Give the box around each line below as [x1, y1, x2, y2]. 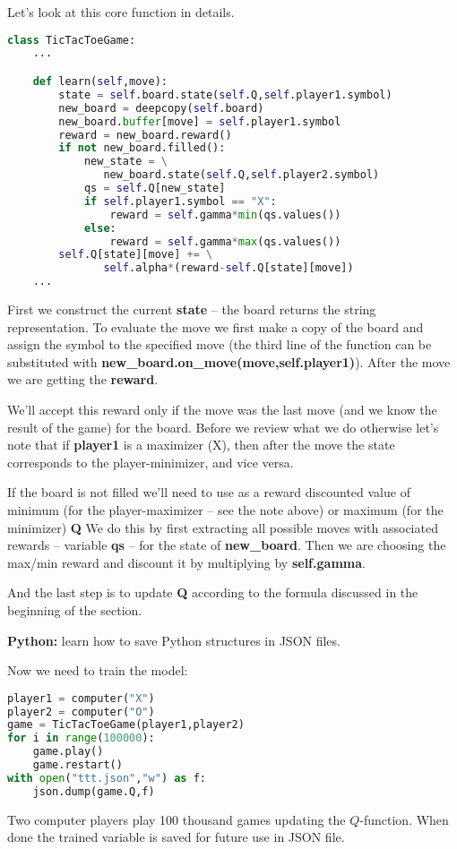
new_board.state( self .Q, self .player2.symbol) [103, 168, 380, 182]
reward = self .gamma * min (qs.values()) [109, 208, 341, 221]
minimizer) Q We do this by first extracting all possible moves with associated [7, 518, 438, 536]
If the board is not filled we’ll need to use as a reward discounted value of [7, 483, 410, 502]
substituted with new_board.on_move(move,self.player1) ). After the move [7, 352, 451, 371]
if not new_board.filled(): [58, 141, 226, 155]
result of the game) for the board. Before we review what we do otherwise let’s [7, 417, 439, 436]
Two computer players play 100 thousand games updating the [7, 810, 346, 828]
